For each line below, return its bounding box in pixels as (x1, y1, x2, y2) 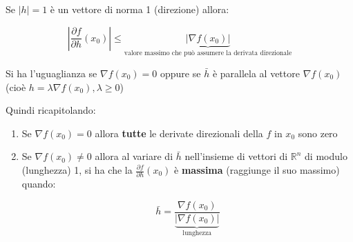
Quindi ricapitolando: (6, 103, 96, 117)
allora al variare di (95, 149, 173, 163)
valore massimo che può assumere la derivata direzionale (124, 50, 292, 57)
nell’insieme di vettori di (184, 149, 288, 163)
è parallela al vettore (212, 66, 300, 81)
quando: (21, 177, 56, 191)
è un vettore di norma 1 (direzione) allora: (50, 2, 229, 16)
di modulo (305, 149, 347, 163)
